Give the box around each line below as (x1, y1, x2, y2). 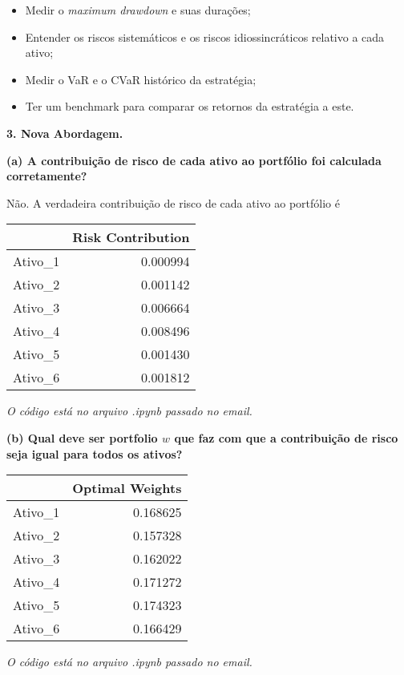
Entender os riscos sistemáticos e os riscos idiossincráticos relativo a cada (25, 28, 385, 45)
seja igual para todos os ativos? (6, 445, 183, 462)
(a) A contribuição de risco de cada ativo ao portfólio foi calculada (6, 152, 382, 168)
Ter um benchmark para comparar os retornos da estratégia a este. (25, 98, 354, 115)
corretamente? (6, 168, 87, 184)
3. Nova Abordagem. (6, 124, 123, 141)
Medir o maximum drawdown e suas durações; (25, 2, 251, 18)
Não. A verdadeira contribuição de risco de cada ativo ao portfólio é (6, 194, 340, 211)
